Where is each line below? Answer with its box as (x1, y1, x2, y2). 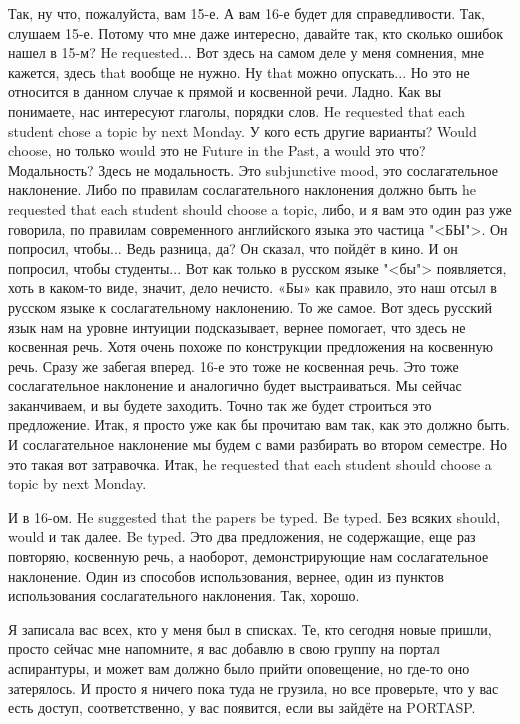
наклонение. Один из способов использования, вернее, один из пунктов (8, 565, 444, 586)
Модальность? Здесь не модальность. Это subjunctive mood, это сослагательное (8, 159, 498, 180)
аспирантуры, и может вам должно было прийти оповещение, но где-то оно (8, 658, 470, 678)
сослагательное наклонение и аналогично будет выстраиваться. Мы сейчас (8, 375, 462, 396)
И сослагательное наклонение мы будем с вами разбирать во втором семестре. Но (8, 434, 508, 455)
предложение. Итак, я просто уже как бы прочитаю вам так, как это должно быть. (8, 414, 510, 435)
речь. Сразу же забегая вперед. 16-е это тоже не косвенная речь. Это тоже (8, 355, 459, 376)
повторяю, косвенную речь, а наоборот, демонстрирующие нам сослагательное (8, 546, 489, 567)
